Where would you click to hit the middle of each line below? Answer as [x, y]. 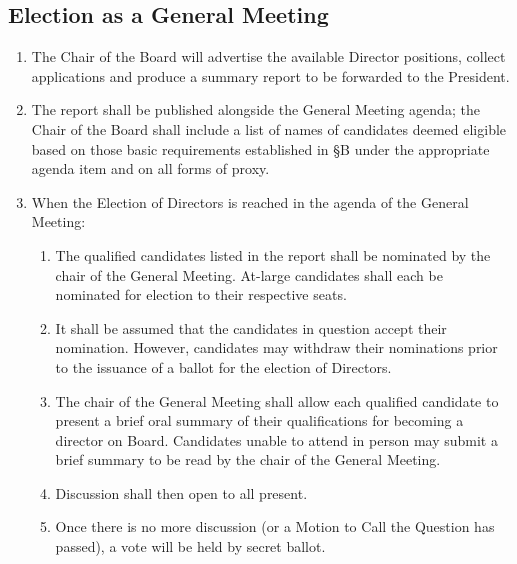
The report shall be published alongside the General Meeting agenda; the [255, 109]
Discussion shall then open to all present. [181, 492]
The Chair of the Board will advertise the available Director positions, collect [268, 56]
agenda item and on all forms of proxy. [150, 168]
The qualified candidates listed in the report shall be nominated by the [273, 254]
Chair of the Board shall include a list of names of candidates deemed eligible [269, 128]
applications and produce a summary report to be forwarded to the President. [270, 75]
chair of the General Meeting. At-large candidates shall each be [249, 274]
